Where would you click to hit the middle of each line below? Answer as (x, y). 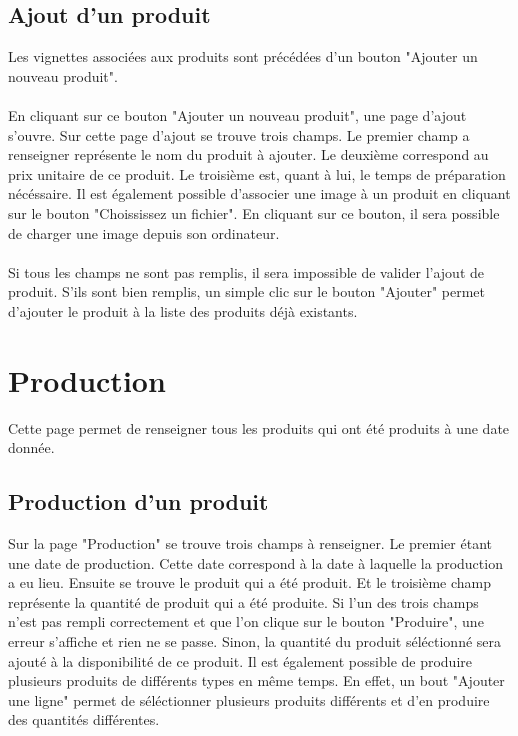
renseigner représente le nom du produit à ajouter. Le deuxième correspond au (248, 154)
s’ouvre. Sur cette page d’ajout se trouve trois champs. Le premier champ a (239, 134)
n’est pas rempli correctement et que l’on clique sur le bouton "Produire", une (246, 621)
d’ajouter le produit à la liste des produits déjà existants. (183, 310)
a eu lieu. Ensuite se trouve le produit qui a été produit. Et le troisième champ (249, 582)
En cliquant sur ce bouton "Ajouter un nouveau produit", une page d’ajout (237, 114)
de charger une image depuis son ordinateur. (144, 232)
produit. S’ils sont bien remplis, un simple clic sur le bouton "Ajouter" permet (246, 291)
